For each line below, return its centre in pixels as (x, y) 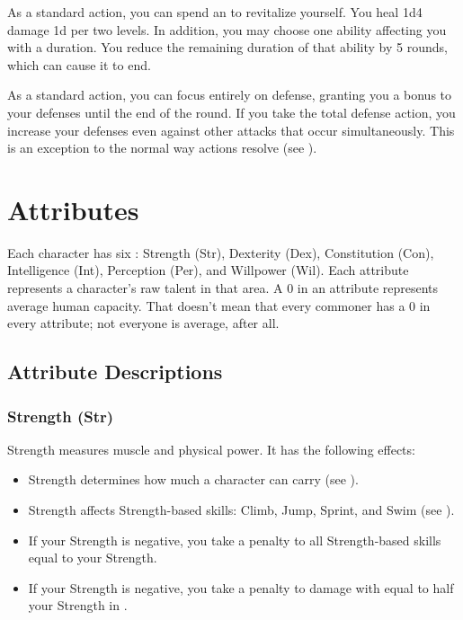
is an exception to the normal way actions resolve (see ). (162, 148)
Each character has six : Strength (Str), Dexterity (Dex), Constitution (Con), (221, 252)
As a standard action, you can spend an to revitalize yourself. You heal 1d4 (215, 12)
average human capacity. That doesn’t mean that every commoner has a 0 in (219, 305)
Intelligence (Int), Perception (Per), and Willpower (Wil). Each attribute (208, 270)
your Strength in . (78, 605)
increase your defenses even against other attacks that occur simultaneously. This (231, 130)
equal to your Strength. (93, 558)
